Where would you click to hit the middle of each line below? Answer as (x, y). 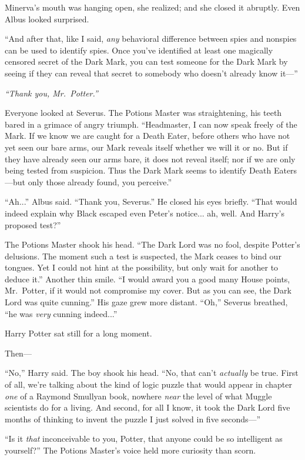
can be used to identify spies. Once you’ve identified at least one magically (139, 50)
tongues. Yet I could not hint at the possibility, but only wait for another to (142, 267)
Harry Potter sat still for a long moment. (78, 333)
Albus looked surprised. (47, 19)
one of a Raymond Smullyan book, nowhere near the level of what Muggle (138, 396)
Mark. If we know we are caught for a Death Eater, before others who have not (148, 136)
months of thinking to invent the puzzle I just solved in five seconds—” (133, 419)
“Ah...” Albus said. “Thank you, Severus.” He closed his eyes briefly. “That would (151, 201)
